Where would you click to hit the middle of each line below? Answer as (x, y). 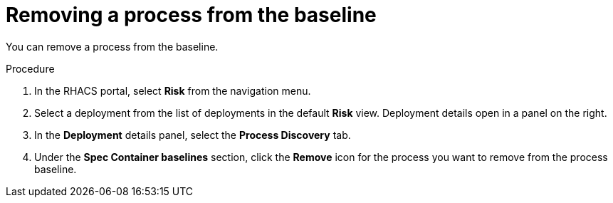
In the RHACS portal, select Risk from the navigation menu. (173, 90)
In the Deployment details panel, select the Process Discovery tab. (193, 135)
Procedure (30, 68)
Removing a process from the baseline (191, 15)
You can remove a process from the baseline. (112, 46)
